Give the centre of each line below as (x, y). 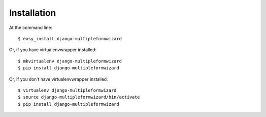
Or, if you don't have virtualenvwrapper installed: (59, 79)
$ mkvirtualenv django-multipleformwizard (70, 61)
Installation (33, 13)
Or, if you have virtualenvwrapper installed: (53, 50)
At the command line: (31, 28)
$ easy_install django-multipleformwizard (70, 39)
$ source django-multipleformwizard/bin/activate (79, 97)
